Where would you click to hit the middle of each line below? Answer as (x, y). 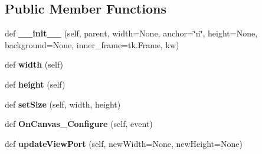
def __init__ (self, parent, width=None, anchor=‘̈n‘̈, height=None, (131, 33)
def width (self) (34, 64)
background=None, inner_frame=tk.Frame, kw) (92, 44)
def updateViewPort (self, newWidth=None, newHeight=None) (124, 143)
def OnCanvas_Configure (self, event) (79, 124)
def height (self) (35, 84)
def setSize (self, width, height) (63, 104)
